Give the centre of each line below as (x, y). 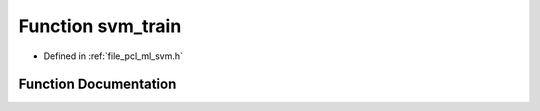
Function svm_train (100, 26)
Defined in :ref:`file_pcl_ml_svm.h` (113, 56)
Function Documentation (97, 84)
